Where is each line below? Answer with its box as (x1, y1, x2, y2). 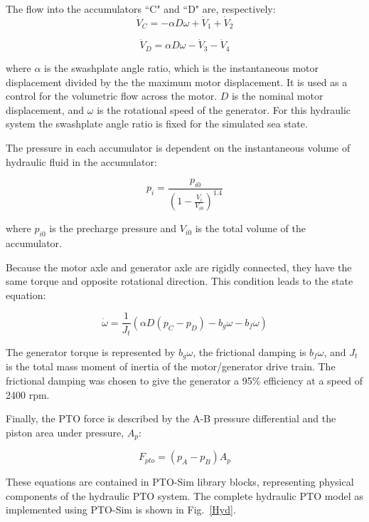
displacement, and (6, 102, 85, 117)
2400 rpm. (6, 387, 50, 402)
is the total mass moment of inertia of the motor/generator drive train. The (6, 359, 336, 374)
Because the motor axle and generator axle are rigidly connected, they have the (6, 259, 352, 274)
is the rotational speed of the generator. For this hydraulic (97, 102, 351, 117)
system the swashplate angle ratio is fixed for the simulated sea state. (6, 116, 308, 131)
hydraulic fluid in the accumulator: (6, 154, 157, 169)
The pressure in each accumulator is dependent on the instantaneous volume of (6, 140, 351, 155)
